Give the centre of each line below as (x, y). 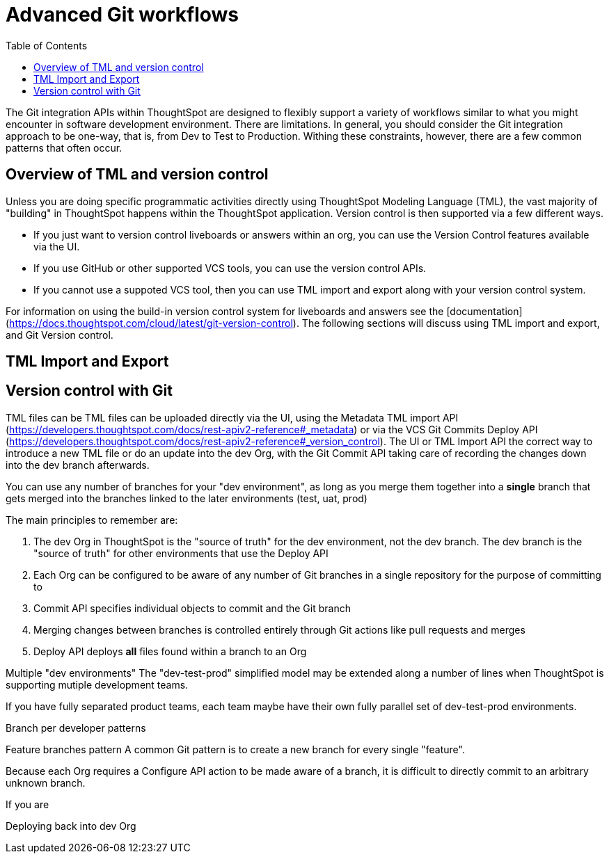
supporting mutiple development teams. (97, 684)
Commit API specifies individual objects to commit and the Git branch (192, 608)
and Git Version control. (60, 335)
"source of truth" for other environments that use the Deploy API (181, 553)
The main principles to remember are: (92, 520)
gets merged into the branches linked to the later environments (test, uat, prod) (187, 498)
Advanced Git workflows (122, 15)
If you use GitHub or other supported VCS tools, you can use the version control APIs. (230, 268)
